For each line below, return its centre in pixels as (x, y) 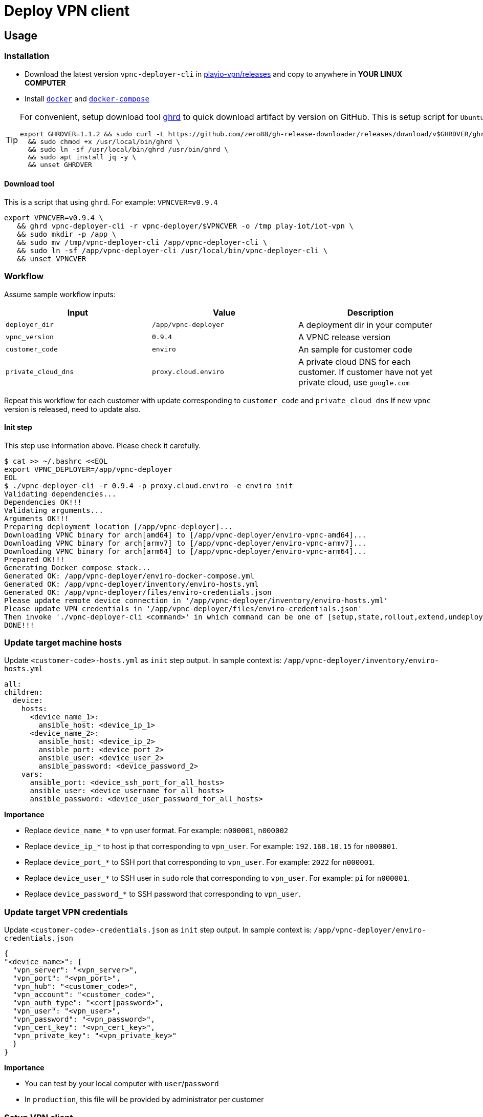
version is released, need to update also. (72, 409)
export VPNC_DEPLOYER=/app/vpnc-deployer (88, 469)
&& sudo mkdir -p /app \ (67, 234)
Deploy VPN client (67, 11)
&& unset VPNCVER (52, 258)
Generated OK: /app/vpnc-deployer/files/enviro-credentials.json (138, 592)
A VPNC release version (344, 337)
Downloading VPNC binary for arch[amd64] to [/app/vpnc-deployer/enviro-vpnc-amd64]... (185, 535)
